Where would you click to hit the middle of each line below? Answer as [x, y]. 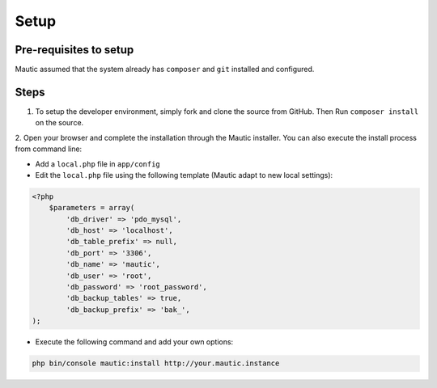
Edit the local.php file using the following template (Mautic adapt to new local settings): [184, 175]
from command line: [49, 149]
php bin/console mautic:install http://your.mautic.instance [156, 363]
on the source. [59, 123]
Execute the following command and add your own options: [134, 342]
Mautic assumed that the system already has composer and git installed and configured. [165, 70]
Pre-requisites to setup [74, 50]
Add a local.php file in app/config [98, 164]
